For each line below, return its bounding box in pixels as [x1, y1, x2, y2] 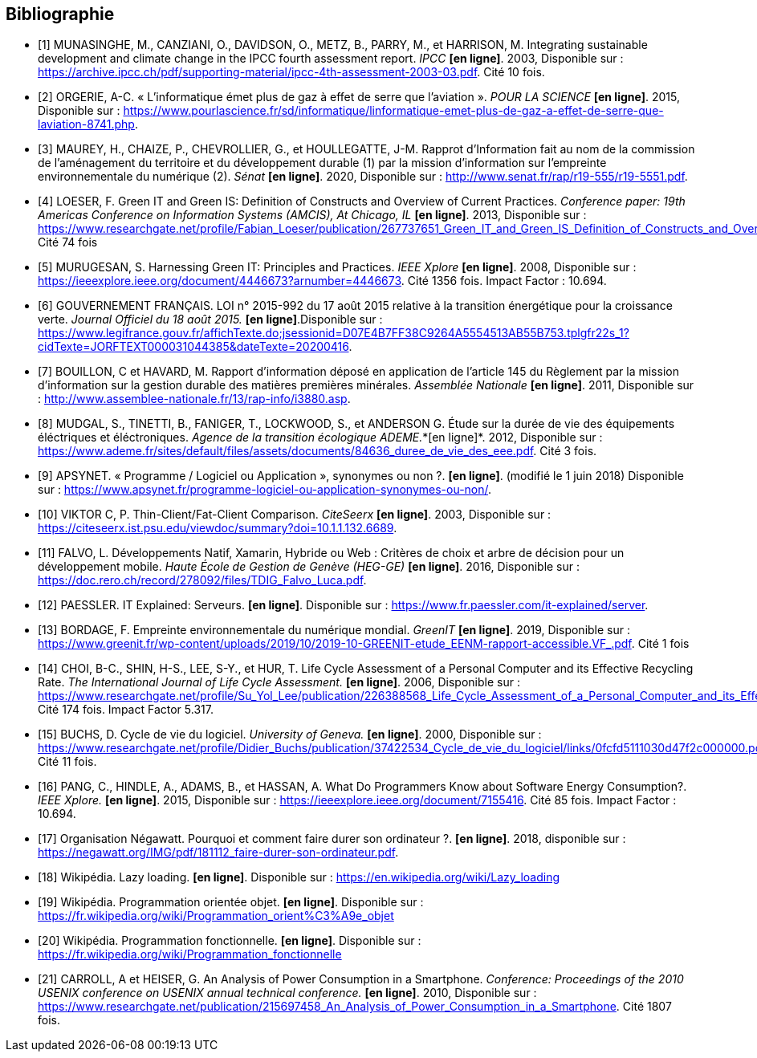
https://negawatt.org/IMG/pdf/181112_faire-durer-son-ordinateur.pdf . [38, 845, 399, 860]
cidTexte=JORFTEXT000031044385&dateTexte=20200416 [38, 340, 349, 354]
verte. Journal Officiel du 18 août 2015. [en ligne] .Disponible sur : [38, 312, 383, 327]
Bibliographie [6, 4, 115, 24]
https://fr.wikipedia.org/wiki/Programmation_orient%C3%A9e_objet [38, 909, 394, 923]
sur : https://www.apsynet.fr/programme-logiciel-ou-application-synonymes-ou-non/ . [38, 482, 492, 497]
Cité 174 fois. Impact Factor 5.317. [38, 702, 214, 717]
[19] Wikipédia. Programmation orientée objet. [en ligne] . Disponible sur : [38, 895, 424, 909]
